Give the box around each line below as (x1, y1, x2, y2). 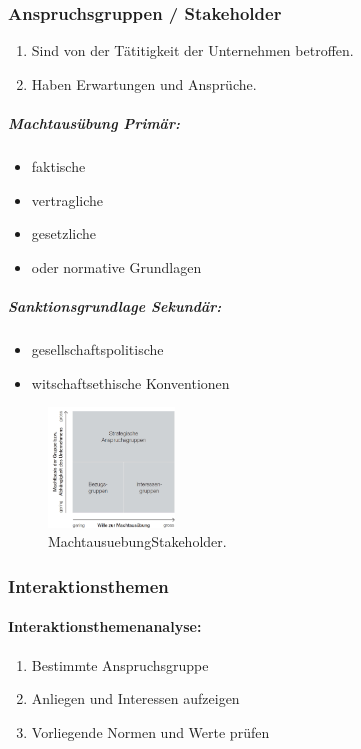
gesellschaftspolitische (31, 338, 164, 359)
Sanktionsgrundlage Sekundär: (8, 295, 222, 316)
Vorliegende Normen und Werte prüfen (31, 721, 270, 742)
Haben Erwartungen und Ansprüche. (31, 73, 257, 94)
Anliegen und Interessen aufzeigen (31, 688, 240, 709)
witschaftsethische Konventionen (31, 372, 230, 393)
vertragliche (31, 189, 104, 210)
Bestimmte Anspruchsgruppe (31, 654, 209, 675)
